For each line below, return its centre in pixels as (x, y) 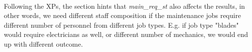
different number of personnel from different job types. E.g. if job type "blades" (121, 25)
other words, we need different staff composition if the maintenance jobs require (123, 15)
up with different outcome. (43, 43)
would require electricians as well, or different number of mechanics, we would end (126, 34)
